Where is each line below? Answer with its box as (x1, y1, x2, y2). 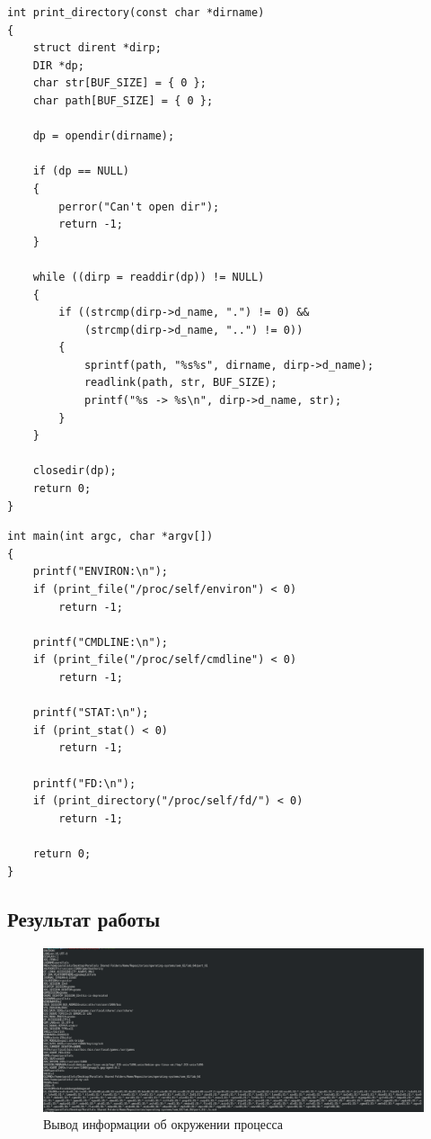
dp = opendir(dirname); (32, 130, 175, 143)
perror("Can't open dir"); (58, 200, 220, 213)
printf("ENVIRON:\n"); (32, 565, 168, 578)
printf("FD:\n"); (32, 776, 136, 790)
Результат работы (7, 905, 161, 933)
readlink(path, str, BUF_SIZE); (84, 376, 277, 390)
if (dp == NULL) (32, 165, 130, 178)
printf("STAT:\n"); (32, 706, 149, 720)
